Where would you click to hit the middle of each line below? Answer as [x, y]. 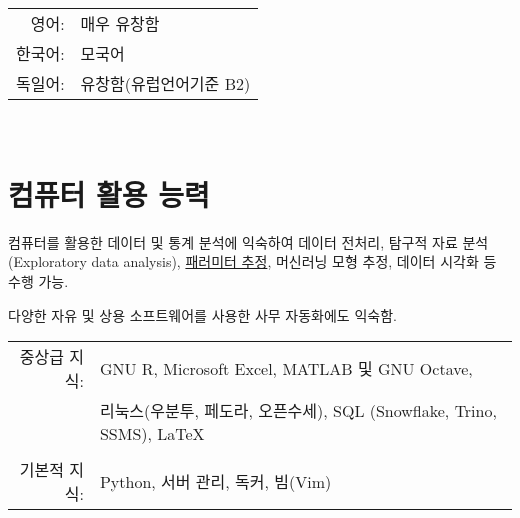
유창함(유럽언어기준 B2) [165, 83]
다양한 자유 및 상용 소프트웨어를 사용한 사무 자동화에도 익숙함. [202, 314]
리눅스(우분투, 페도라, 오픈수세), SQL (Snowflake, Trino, [298, 411]
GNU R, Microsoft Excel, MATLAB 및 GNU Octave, [286, 369]
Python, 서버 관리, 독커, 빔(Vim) [215, 482]
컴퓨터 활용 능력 [109, 193]
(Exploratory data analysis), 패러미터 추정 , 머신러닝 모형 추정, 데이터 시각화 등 [252, 261]
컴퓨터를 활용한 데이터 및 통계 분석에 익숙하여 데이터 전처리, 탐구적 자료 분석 [248, 241]
